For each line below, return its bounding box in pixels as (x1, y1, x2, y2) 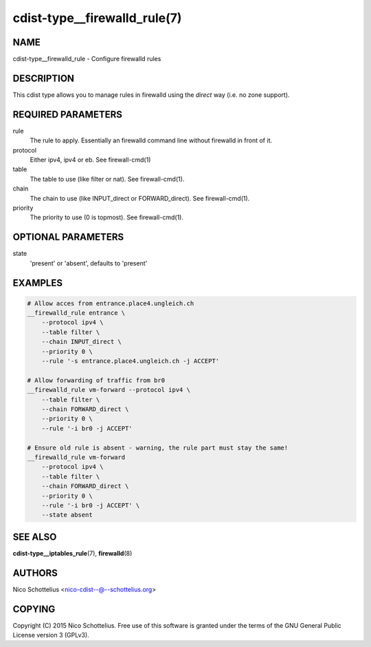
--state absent (41, 511, 93, 519)
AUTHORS (12, 567, 58, 579)
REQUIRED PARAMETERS (12, 109, 123, 120)
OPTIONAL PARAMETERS (12, 231, 124, 243)
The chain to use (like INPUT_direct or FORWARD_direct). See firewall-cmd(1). (30, 194, 250, 202)
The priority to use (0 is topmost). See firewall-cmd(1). (30, 213, 183, 221)
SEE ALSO (12, 531, 57, 542)
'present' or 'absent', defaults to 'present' (30, 259, 148, 267)
